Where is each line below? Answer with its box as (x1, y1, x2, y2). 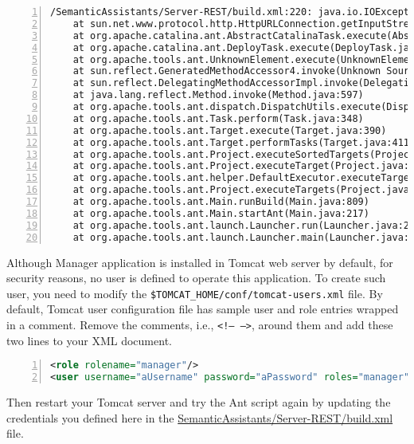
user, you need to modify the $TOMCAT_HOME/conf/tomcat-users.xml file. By (6, 285, 383, 301)
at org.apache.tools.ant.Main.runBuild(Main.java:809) (72, 196, 369, 207)
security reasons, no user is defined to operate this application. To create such (6, 269, 386, 286)
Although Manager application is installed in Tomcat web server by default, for (6, 253, 393, 270)
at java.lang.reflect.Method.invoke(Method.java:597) (72, 89, 364, 101)
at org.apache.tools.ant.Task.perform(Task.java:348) (72, 112, 364, 124)
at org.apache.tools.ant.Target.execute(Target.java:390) (72, 124, 387, 136)
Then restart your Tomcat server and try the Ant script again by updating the (6, 393, 391, 410)
